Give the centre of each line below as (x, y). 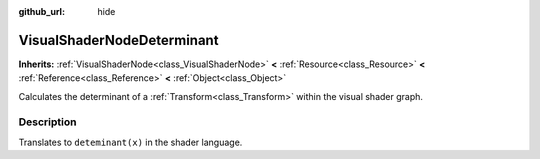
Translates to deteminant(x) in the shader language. (130, 142)
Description (47, 122)
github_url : (41, 11)
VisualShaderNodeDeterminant (118, 40)
